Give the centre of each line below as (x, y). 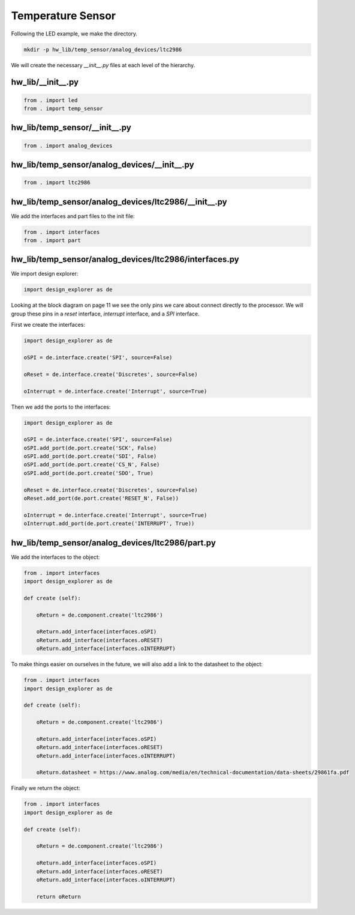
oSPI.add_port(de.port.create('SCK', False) (90, 448)
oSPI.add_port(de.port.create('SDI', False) (90, 456)
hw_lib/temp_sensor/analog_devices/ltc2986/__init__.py (119, 202)
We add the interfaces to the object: (55, 557)
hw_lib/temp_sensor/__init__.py (71, 128)
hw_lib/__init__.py (45, 82)
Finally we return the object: (46, 788)
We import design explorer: (45, 274)
